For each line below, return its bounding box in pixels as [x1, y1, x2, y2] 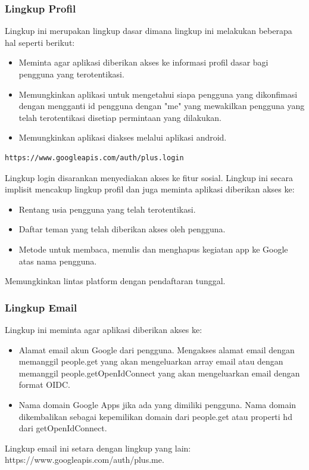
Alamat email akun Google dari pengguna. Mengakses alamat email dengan [18, 343, 295, 356]
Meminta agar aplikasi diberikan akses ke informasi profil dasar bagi [18, 56, 269, 69]
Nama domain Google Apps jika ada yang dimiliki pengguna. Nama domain [18, 398, 296, 410]
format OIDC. [18, 378, 70, 391]
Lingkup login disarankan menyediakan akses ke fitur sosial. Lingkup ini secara [5, 171, 294, 183]
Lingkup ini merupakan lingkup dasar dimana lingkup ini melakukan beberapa [5, 24, 292, 37]
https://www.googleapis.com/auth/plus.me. [5, 453, 164, 466]
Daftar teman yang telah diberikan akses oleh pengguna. [18, 223, 226, 235]
